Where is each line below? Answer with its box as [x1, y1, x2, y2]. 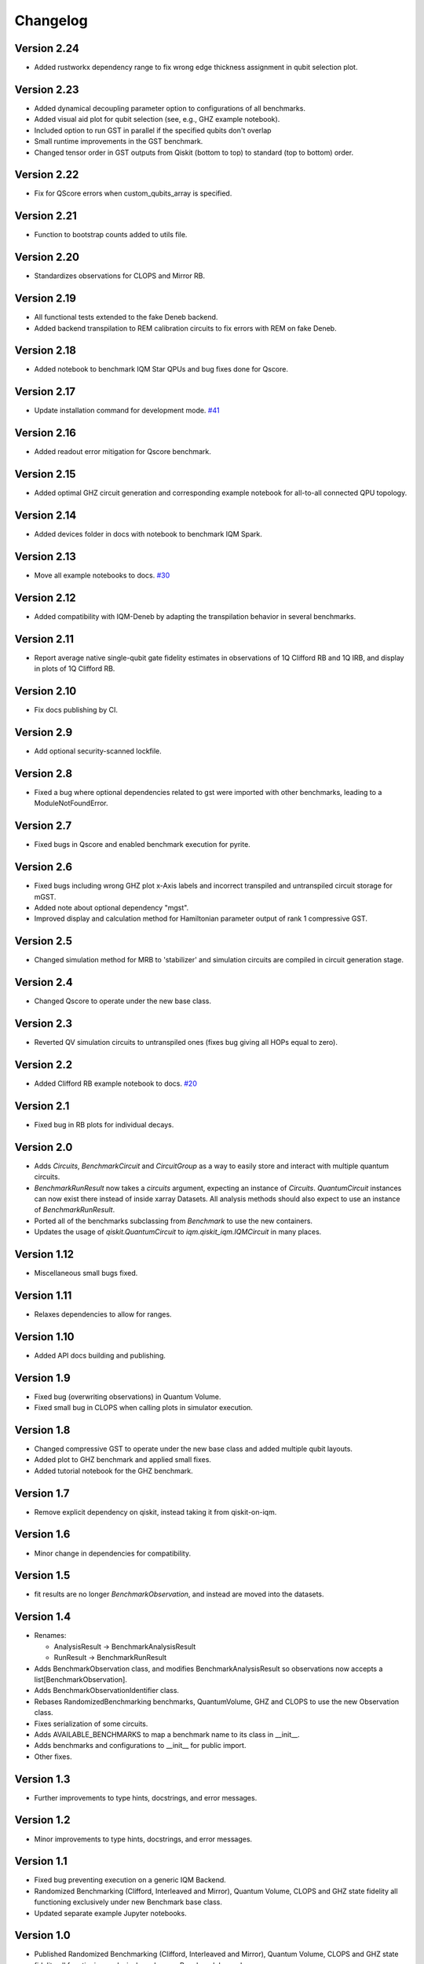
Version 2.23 [14, 82, 79, 96]
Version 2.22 [14, 168, 79, 181]
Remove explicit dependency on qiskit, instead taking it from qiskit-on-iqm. [34, 1507, 277, 1516]
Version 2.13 [14, 550, 76, 563]
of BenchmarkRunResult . [34, 1205, 115, 1215]
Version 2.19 [14, 291, 76, 306]
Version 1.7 [14, 1486, 70, 1500]
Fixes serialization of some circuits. [34, 1719, 148, 1728]
